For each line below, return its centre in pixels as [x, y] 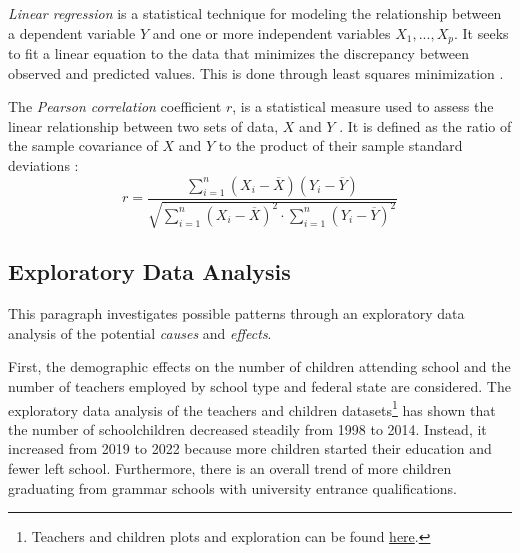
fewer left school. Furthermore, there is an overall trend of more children [230, 468]
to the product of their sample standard [340, 145]
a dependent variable [72, 32]
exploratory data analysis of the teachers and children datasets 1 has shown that [252, 408]
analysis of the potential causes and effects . [140, 332]
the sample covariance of [83, 145]
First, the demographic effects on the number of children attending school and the [259, 366]
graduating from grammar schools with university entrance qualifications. [232, 487]
